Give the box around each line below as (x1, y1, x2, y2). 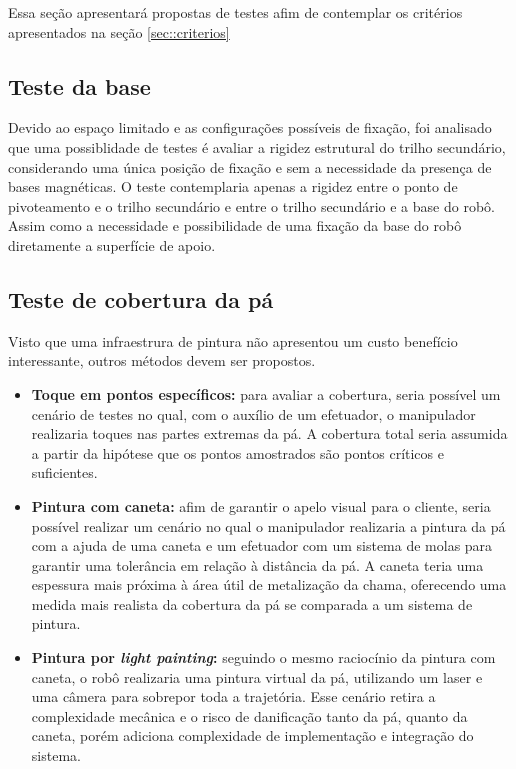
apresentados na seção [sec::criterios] (8, 21, 230, 42)
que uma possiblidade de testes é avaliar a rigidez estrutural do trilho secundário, (8, 136, 506, 157)
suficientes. (31, 462, 98, 483)
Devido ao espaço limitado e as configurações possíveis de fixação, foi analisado (8, 117, 492, 138)
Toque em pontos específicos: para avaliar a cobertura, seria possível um (31, 383, 501, 404)
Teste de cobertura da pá (8, 283, 274, 314)
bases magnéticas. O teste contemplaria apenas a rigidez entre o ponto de (8, 176, 458, 197)
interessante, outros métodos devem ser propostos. (8, 350, 316, 371)
